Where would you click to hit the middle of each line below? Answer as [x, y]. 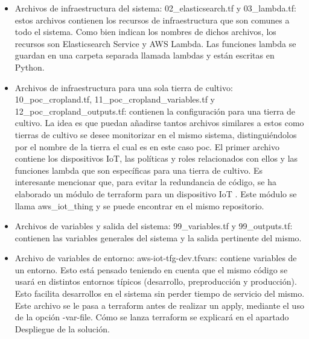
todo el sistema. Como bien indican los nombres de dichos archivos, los [145, 32]
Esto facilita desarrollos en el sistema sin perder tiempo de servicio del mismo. [160, 293]
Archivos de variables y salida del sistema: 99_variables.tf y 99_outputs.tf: [154, 226]
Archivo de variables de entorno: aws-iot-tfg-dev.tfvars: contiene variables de [156, 258]
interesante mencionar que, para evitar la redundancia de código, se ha [145, 182]
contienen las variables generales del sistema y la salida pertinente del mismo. [158, 237]
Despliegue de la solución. [62, 328]
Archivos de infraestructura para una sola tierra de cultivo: [124, 87]
